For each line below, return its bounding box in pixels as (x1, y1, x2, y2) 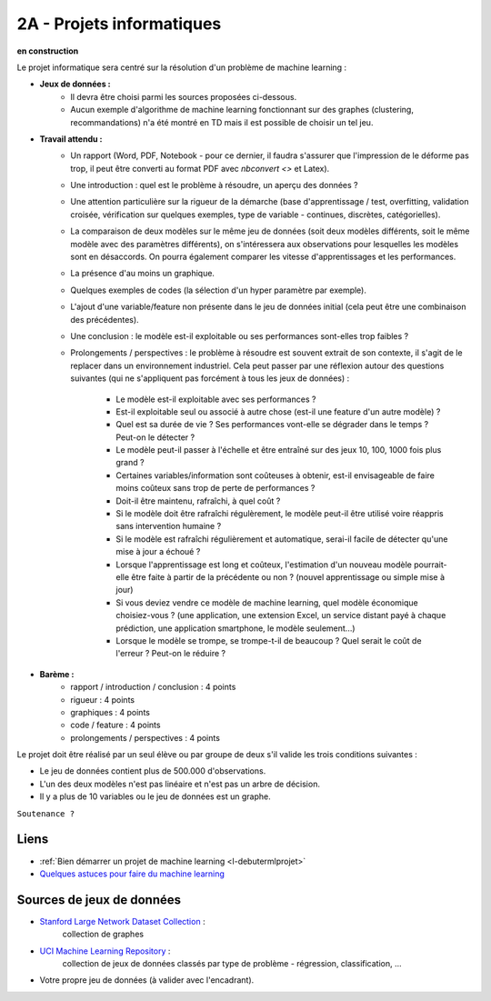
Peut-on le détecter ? (115, 432, 195, 443)
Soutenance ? (16, 808, 75, 818)
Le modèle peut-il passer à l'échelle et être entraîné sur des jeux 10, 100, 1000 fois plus (115, 445, 442, 455)
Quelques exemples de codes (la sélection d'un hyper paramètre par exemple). (70, 285, 367, 295)
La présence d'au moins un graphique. (70, 268, 215, 279)
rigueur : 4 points (70, 694, 135, 705)
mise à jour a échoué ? (115, 546, 201, 557)
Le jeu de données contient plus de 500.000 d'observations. (39, 766, 266, 776)
